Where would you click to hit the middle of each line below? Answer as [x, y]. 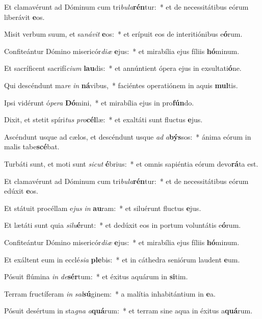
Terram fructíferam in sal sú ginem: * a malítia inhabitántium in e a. [110, 293]
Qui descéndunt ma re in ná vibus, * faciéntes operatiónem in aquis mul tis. [121, 85]
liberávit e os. [24, 17]
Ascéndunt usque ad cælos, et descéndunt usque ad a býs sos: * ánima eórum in [128, 136]
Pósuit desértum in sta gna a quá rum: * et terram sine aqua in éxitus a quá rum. [128, 311]
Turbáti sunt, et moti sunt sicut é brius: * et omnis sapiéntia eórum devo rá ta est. [131, 163]
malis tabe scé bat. [32, 147]
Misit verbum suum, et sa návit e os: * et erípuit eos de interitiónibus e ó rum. [123, 34]
